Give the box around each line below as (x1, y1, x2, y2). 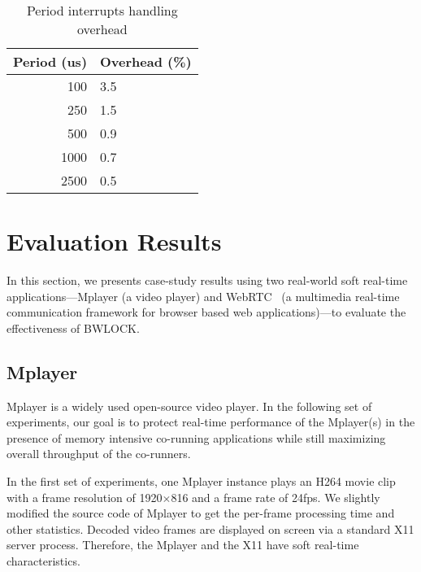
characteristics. (7, 552, 80, 570)
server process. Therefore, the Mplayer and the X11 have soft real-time (7, 536, 359, 553)
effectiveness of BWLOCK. (7, 319, 140, 336)
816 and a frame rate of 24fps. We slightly (171, 488, 380, 505)
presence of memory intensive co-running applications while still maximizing (7, 429, 386, 446)
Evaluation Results (7, 225, 222, 258)
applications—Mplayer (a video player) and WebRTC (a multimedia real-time (7, 287, 400, 304)
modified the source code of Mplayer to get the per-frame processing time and (7, 504, 395, 522)
